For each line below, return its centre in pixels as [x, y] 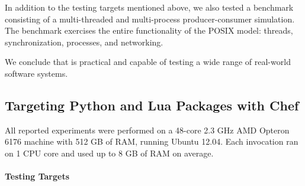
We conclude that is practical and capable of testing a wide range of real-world [148, 62]
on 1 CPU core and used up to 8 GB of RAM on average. [109, 153]
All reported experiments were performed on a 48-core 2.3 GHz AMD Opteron [147, 130]
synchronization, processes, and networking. [84, 42]
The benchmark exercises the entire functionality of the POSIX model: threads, [149, 30]
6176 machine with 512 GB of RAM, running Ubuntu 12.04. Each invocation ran [152, 141]
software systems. [36, 73]
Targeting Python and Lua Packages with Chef [152, 105]
